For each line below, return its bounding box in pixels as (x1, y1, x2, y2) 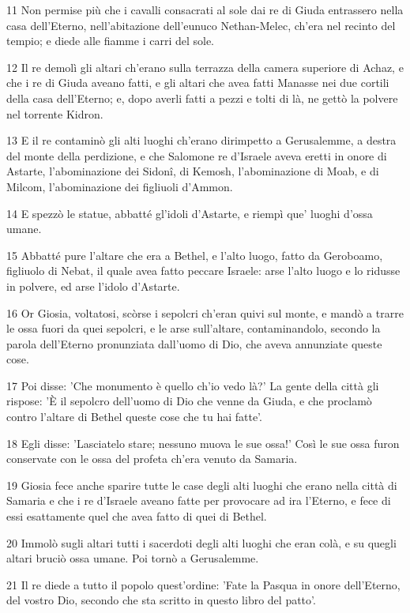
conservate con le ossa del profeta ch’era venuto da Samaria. (6, 450, 298, 467)
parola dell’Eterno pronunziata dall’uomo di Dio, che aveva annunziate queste (6, 335, 382, 352)
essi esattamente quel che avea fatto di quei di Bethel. (6, 508, 267, 525)
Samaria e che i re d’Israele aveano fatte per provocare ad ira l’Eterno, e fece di (6, 492, 391, 509)
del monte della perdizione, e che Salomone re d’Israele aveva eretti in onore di (6, 147, 387, 164)
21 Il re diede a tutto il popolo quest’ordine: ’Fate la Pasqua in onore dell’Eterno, (6, 576, 401, 592)
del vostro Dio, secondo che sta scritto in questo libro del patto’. (6, 592, 316, 608)
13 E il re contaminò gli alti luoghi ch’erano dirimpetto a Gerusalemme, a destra (6, 132, 397, 149)
